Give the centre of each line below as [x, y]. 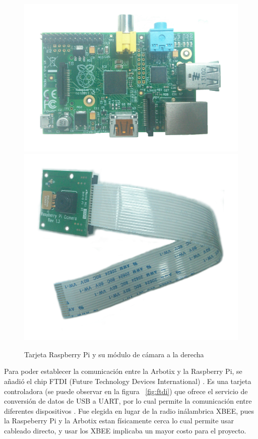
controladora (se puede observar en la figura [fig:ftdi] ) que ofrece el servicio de [126, 391]
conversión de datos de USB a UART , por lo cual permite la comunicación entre [128, 401]
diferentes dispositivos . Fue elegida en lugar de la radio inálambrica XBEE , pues [129, 410]
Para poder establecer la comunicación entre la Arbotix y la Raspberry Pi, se [123, 371]
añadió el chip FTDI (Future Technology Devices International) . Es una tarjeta [128, 381]
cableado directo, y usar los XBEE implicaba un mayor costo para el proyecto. [125, 430]
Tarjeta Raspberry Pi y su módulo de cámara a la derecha [114, 354]
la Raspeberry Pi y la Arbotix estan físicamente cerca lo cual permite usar [119, 421]
